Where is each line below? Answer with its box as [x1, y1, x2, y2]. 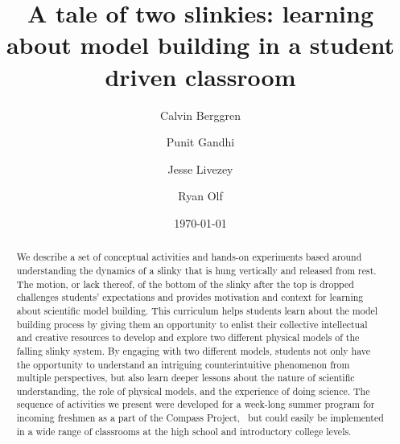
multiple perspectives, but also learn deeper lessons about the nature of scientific [16, 371, 355, 384]
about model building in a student [6, 28, 395, 61]
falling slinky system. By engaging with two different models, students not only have [16, 343, 371, 357]
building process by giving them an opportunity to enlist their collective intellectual [16, 317, 368, 331]
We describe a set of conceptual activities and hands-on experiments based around [16, 250, 362, 264]
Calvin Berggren [160, 106, 241, 123]
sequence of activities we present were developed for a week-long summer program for [16, 397, 375, 411]
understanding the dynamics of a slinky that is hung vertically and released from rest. [16, 263, 377, 277]
